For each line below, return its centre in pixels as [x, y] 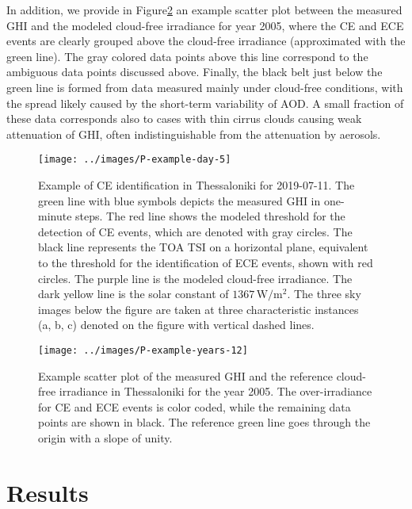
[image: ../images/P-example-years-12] [143, 350]
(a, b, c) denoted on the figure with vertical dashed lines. [176, 325]
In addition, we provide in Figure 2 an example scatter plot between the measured [204, 10]
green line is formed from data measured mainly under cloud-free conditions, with [205, 87]
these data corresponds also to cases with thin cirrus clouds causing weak [184, 119]
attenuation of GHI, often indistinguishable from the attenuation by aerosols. [194, 134]
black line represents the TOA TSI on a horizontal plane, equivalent [203, 247]
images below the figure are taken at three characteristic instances [198, 309]
